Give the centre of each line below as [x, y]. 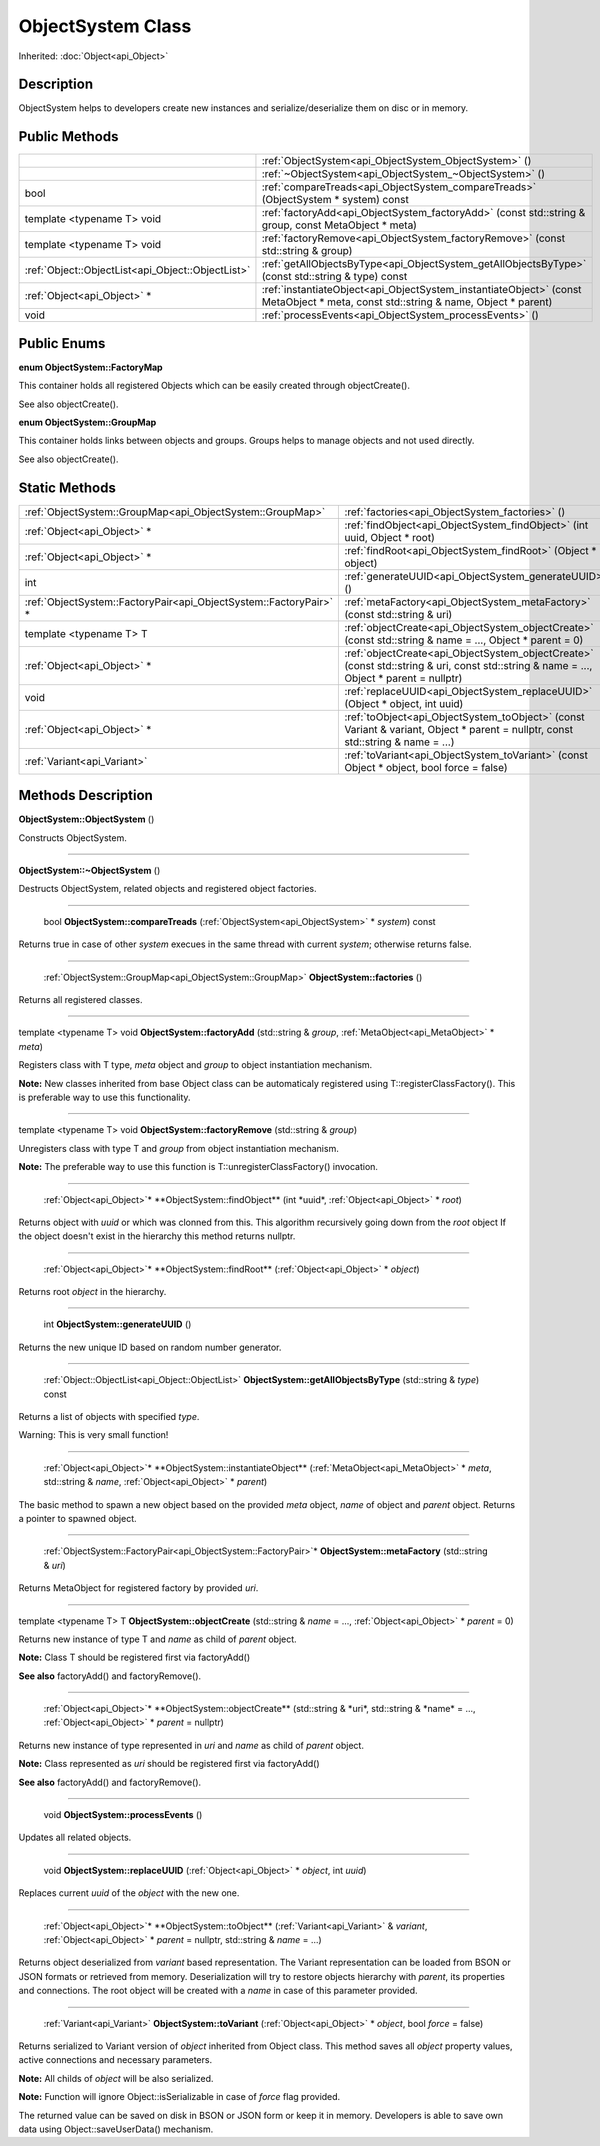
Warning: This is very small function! [93, 1435]
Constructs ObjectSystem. [72, 837]
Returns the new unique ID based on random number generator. [150, 1347]
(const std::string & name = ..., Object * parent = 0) [464, 640]
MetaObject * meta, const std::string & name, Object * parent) [407, 302]
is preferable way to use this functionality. [104, 1097]
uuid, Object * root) [389, 537]
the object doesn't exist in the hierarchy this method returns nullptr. [157, 1236]
